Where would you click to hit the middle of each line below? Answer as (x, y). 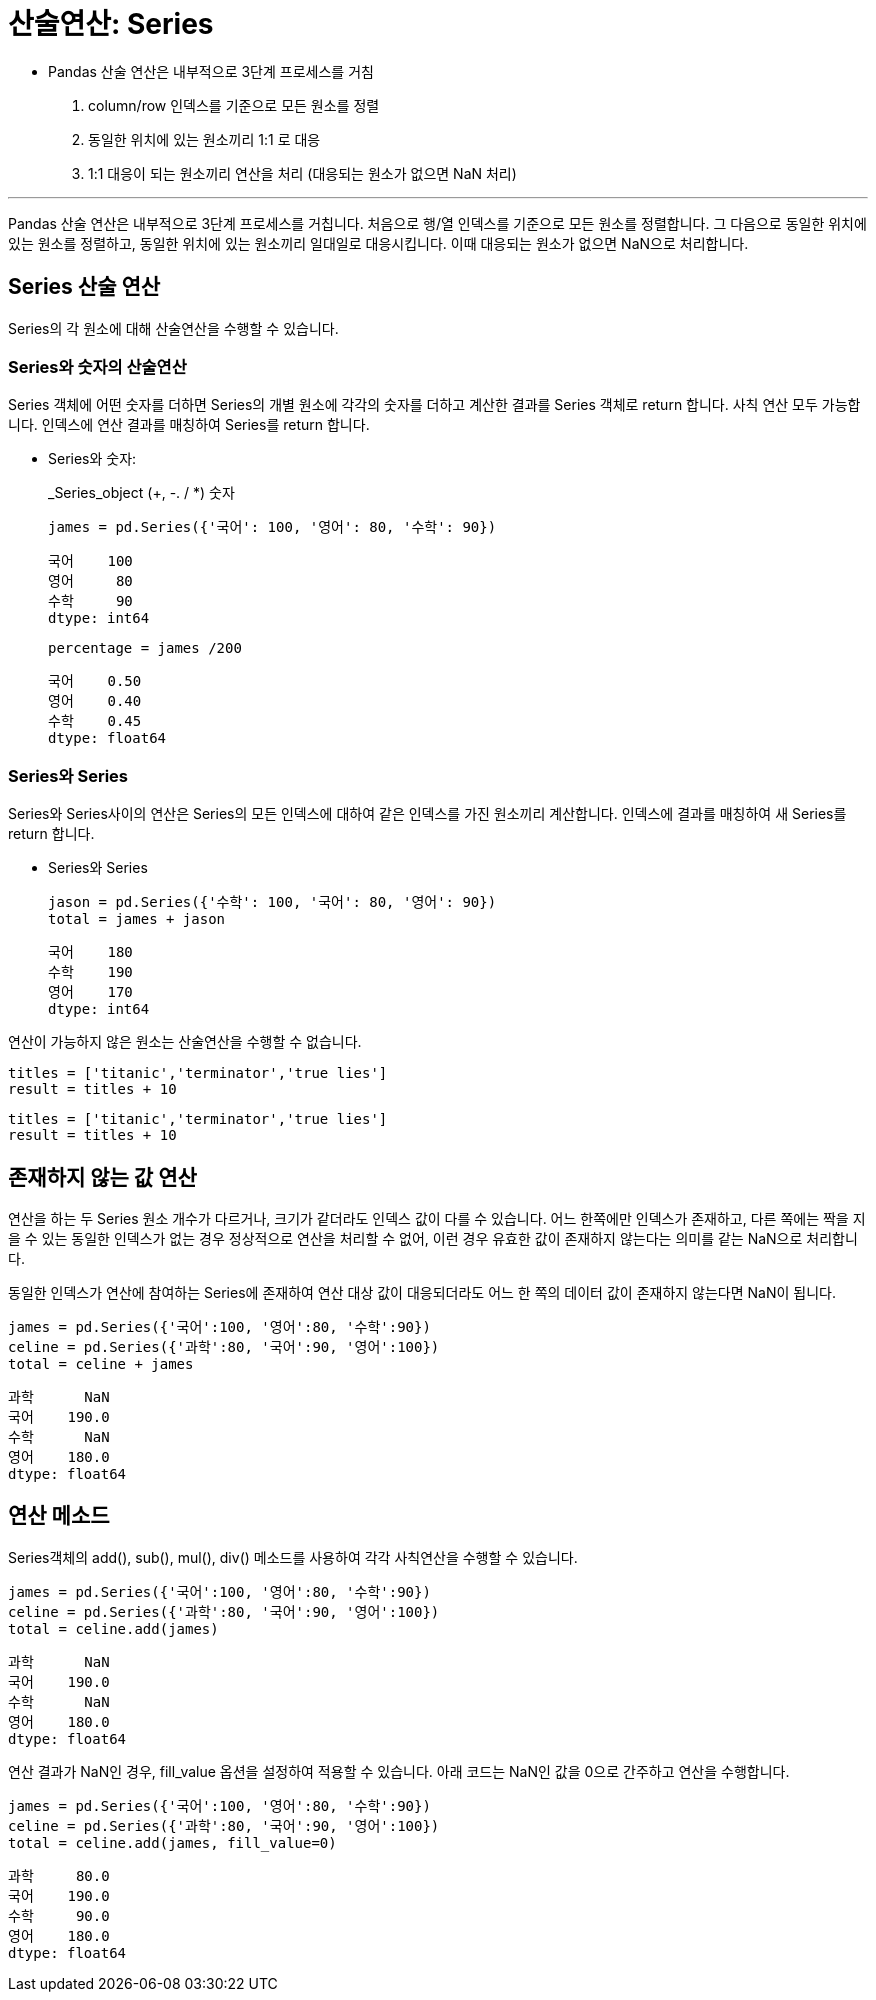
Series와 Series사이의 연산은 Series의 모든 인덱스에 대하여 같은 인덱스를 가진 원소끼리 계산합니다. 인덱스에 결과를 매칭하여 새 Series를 (427, 814)
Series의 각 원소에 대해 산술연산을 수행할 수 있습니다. (173, 328)
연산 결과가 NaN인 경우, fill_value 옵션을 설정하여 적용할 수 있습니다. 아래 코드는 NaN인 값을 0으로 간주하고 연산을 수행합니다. (399, 1771)
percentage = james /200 (145, 648)
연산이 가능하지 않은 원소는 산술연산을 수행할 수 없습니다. (185, 1042)
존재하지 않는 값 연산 (102, 1177)
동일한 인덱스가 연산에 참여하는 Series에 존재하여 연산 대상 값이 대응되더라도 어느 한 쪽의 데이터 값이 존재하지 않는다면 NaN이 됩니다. (422, 1292)
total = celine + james (101, 1363)
